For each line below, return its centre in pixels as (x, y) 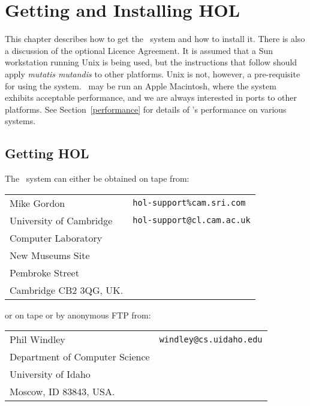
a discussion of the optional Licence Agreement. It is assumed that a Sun (139, 50)
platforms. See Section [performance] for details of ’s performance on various (146, 109)
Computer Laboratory (56, 237)
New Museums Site (50, 255)
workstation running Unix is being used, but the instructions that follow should (151, 62)
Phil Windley (37, 339)
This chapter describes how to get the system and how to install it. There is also (155, 39)
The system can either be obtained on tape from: (97, 178)
